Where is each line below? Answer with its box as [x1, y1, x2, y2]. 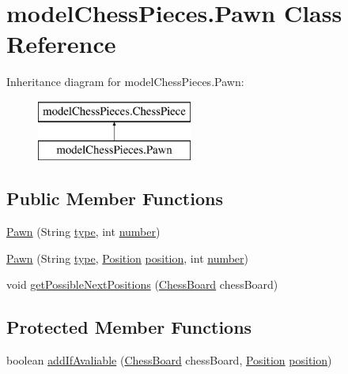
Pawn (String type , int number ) [6, 223, 161, 240]
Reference [6, 28, 116, 60]
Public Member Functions [6, 186, 223, 211]
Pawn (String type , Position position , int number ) [6, 249, 249, 266]
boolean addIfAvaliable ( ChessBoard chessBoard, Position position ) [6, 352, 332, 368]
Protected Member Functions [6, 315, 252, 339]
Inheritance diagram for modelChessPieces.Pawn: [6, 73, 244, 90]
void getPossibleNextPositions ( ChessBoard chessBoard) [6, 276, 278, 293]
